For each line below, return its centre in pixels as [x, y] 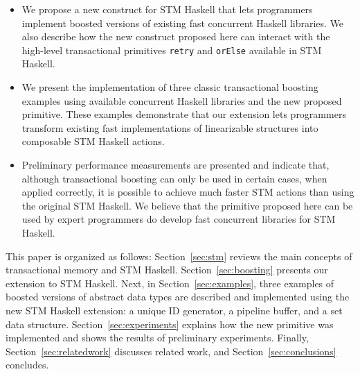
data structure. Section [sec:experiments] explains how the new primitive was [170, 324]
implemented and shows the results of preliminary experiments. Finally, [157, 338]
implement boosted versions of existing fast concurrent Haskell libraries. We [183, 23]
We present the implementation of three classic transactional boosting [170, 87]
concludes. [27, 365]
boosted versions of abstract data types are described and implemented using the [178, 297]
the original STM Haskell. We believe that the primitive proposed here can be [187, 205]
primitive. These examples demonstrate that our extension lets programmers [184, 114]
